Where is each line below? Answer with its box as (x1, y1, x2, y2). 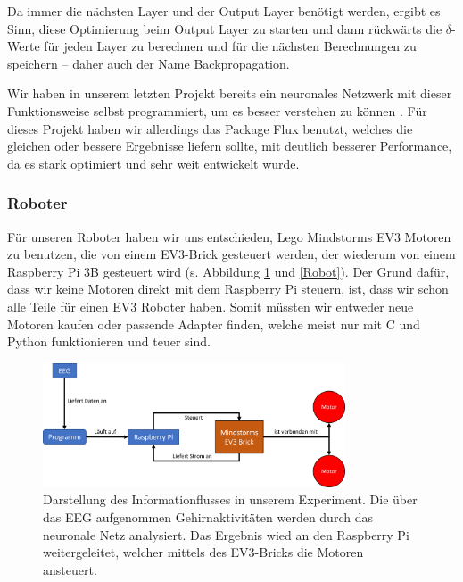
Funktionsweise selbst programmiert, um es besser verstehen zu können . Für (7, 101, 427, 120)
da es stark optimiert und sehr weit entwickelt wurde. (7, 154, 300, 172)
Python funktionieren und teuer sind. (7, 332, 211, 351)
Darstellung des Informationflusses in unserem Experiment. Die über (43, 490, 418, 509)
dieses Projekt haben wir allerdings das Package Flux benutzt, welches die (7, 119, 413, 137)
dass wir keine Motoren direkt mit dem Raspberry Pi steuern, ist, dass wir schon (7, 279, 449, 298)
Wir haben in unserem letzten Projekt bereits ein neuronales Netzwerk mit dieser (7, 84, 452, 103)
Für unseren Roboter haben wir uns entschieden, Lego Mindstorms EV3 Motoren (7, 227, 451, 245)
